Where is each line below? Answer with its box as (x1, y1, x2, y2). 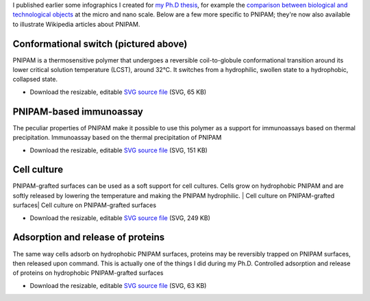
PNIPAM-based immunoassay (12, 106, 143, 117)
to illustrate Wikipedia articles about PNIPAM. (12, 20, 140, 28)
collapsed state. (12, 75, 58, 84)
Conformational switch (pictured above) (12, 38, 188, 49)
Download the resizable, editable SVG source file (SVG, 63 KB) (29, 281, 207, 289)
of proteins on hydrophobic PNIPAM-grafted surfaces (12, 269, 164, 277)
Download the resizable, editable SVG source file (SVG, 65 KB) (29, 88, 207, 96)
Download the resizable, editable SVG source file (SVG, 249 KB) (29, 213, 210, 222)
